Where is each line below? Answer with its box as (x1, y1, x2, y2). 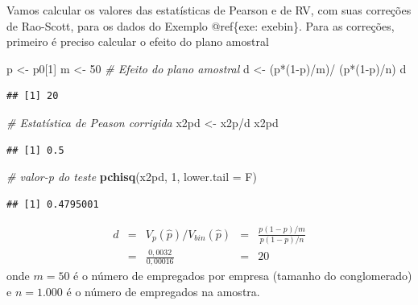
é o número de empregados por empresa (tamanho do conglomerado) (73, 267, 412, 284)
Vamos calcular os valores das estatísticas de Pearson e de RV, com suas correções (6, 2, 412, 18)
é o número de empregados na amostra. (66, 282, 260, 299)
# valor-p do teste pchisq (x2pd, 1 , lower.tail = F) (6, 168, 257, 185)
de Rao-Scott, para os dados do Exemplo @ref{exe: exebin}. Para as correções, (6, 17, 395, 34)
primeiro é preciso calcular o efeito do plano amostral (6, 33, 269, 50)
